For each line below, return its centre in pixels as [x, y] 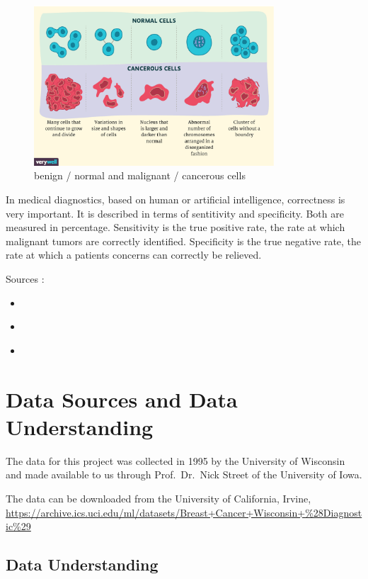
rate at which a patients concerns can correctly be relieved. [134, 255]
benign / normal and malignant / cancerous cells [140, 175]
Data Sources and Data [122, 399]
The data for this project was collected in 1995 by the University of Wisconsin [176, 460]
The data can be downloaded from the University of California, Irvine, [159, 498]
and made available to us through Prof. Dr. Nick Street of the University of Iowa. [184, 474]
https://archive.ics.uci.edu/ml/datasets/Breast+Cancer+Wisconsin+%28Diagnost [184, 512]
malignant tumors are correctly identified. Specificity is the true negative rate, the [184, 241]
